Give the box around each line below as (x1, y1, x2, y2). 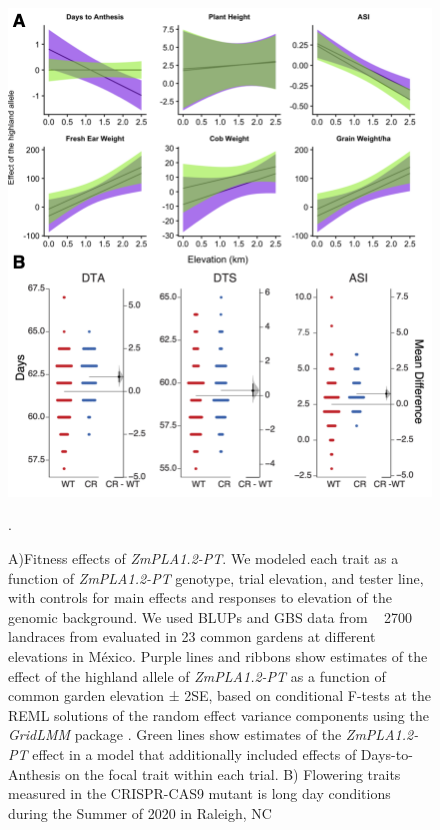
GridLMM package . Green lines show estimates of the (8, 724, 342, 745)
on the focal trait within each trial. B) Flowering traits (64, 763, 401, 784)
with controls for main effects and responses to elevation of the (8, 587, 392, 608)
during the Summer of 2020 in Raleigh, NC (8, 802, 272, 823)
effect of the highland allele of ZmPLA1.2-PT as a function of (8, 665, 386, 686)
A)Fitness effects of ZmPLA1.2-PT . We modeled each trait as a (8, 548, 399, 569)
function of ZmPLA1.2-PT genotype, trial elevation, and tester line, (8, 567, 424, 588)
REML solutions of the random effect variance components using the (8, 704, 429, 725)
